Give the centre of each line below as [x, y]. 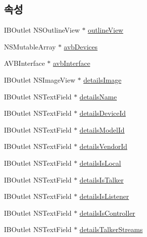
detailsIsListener [104, 196]
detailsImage [102, 79]
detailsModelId [102, 129]
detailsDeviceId [103, 113]
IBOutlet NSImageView [40, 79]
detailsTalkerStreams [111, 229]
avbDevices [81, 46]
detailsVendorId [103, 146]
